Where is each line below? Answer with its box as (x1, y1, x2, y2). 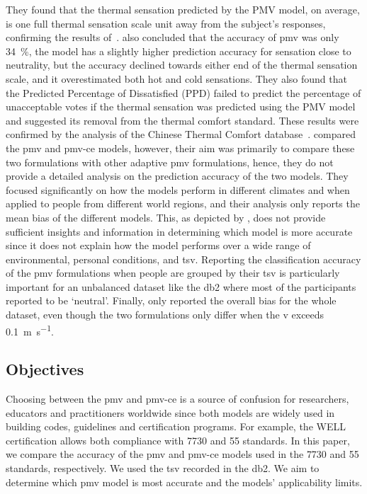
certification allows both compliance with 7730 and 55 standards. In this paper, (6, 432, 350, 447)
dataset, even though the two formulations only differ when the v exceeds (6, 307, 324, 322)
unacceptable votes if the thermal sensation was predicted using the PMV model (6, 99, 356, 114)
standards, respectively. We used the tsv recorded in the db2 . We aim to (6, 461, 320, 476)
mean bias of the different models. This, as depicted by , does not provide (6, 209, 326, 224)
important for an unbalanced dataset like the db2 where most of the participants (6, 279, 356, 294)
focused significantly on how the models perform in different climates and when (6, 182, 350, 197)
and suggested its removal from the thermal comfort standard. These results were (6, 113, 359, 127)
